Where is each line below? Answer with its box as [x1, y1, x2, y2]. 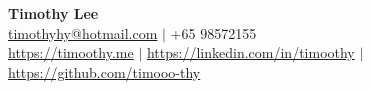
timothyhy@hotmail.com [8, 22, 158, 43]
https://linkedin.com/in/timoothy [146, 42, 355, 63]
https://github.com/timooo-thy [8, 61, 201, 82]
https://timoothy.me [8, 42, 134, 63]
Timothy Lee [8, 3, 99, 23]
